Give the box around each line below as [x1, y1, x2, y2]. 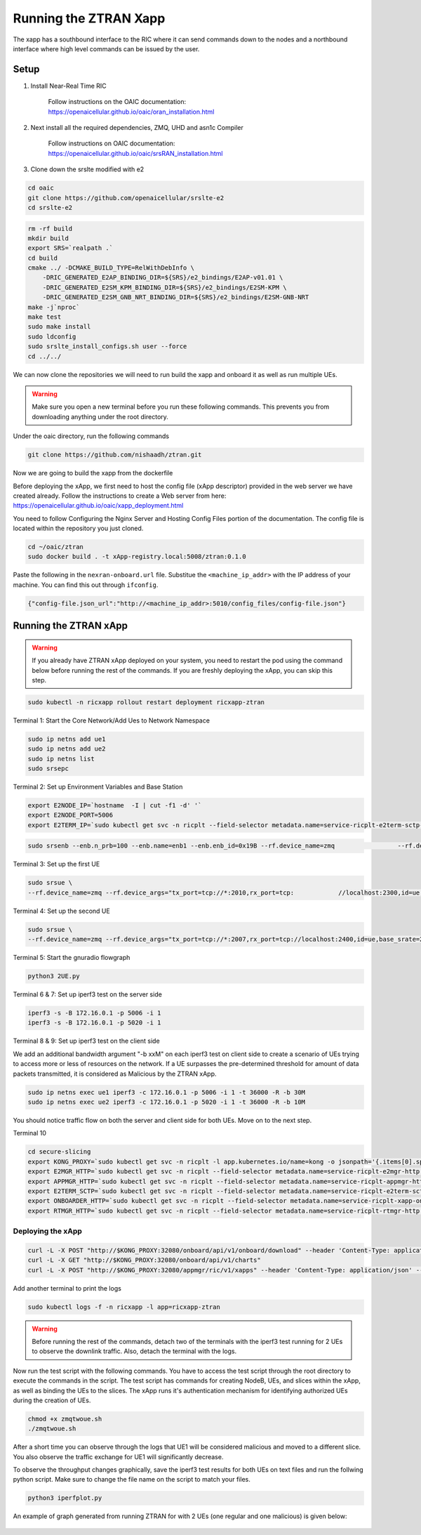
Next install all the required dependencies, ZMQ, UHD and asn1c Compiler [30, 124, 243, 132]
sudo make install [27, 323, 91, 331]
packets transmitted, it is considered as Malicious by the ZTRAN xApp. [13, 1069, 217, 1078]
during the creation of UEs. [13, 1396, 91, 1404]
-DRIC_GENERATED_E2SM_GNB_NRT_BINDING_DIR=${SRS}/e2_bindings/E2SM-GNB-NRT [42, 294, 309, 301]
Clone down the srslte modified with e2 [30, 165, 145, 173]
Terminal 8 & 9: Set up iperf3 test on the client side [13, 1036, 161, 1046]
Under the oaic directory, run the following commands [13, 432, 170, 440]
